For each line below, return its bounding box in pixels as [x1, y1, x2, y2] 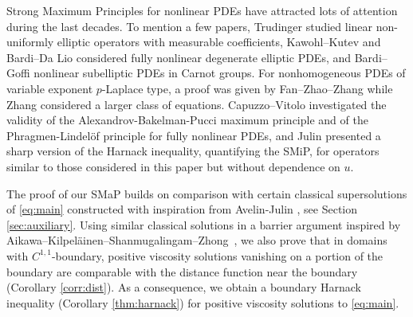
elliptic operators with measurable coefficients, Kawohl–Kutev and [57, 33, 381, 50]
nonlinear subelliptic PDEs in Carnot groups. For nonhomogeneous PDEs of [33, 65, 406, 81]
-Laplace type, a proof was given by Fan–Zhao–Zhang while [101, 80, 393, 96]
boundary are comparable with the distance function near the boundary [6, 263, 358, 280]
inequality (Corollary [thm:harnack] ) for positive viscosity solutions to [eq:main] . [6, 294, 399, 311]
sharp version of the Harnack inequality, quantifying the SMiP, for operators [6, 143, 380, 159]
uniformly [6, 33, 54, 50]
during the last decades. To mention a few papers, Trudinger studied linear [6, 18, 373, 34]
